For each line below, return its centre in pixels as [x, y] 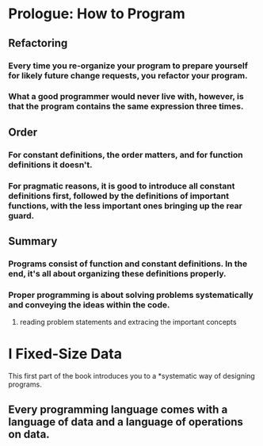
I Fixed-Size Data [65, 354]
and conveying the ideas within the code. [89, 304]
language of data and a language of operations [126, 422]
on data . [29, 434]
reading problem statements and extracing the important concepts [128, 322]
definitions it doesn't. [50, 165]
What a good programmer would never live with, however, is [126, 97]
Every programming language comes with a [118, 409]
